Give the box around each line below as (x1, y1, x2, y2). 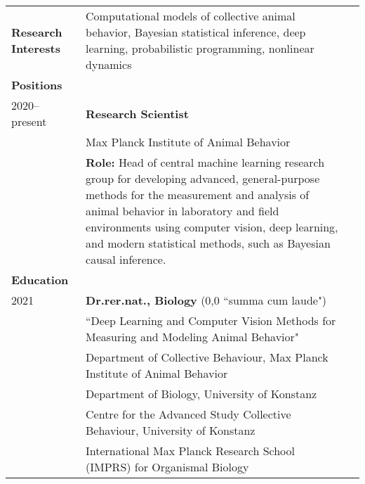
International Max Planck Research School (86, 442, 295, 459)
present (11, 113, 47, 129)
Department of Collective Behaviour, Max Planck (86, 349, 328, 365)
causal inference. (86, 251, 166, 267)
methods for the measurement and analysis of (86, 186, 310, 203)
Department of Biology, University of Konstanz (86, 386, 317, 402)
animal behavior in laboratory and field (86, 203, 279, 219)
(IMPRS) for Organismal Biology (86, 459, 249, 475)
